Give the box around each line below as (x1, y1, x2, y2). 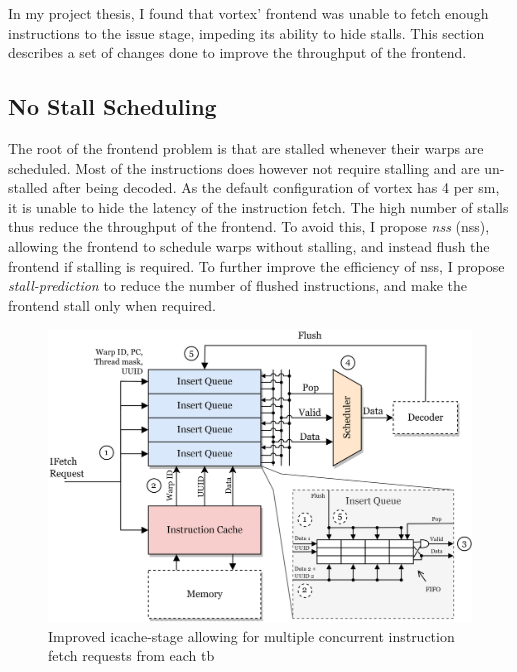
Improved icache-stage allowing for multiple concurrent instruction (48, 625, 455, 646)
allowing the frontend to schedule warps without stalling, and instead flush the (8, 235, 490, 256)
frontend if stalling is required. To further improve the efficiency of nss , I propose (8, 255, 505, 276)
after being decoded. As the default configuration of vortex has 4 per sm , (52, 177, 500, 198)
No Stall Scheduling (8, 91, 217, 122)
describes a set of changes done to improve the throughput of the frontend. (8, 42, 467, 63)
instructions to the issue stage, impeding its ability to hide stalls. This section (8, 22, 485, 43)
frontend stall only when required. (8, 294, 216, 315)
